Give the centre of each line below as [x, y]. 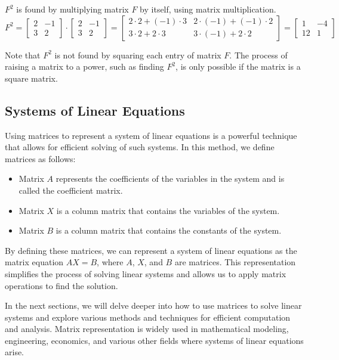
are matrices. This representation [235, 262]
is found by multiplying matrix [73, 9]
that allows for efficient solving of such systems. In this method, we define [140, 147]
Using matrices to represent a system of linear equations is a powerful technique [151, 135]
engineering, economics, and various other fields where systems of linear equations [154, 340]
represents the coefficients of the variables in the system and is [170, 179]
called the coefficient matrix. [71, 190]
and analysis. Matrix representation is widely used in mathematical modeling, [147, 329]
